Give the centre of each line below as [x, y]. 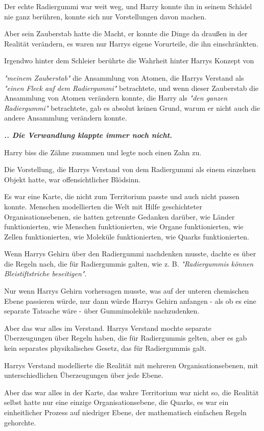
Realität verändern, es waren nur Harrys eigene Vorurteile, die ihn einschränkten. [131, 43]
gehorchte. [20, 422]
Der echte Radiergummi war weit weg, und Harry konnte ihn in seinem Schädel [128, 6]
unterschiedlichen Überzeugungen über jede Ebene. [84, 375]
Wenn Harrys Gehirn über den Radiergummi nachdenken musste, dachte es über [130, 254]
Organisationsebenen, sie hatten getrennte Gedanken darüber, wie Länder [119, 216]
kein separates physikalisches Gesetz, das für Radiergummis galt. [105, 348]
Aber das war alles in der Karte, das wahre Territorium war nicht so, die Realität [131, 392]
